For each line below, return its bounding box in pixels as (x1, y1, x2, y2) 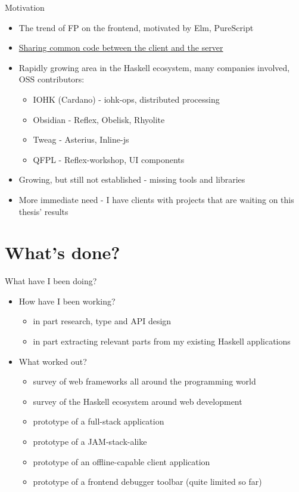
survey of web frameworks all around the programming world (33, 375, 256, 388)
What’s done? (5, 240, 120, 265)
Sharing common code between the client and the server (18, 41, 223, 54)
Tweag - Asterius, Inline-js (33, 133, 129, 146)
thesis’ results (18, 205, 68, 217)
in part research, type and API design (33, 315, 172, 327)
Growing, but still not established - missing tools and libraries (18, 173, 245, 186)
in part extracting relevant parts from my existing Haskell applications (33, 335, 291, 348)
